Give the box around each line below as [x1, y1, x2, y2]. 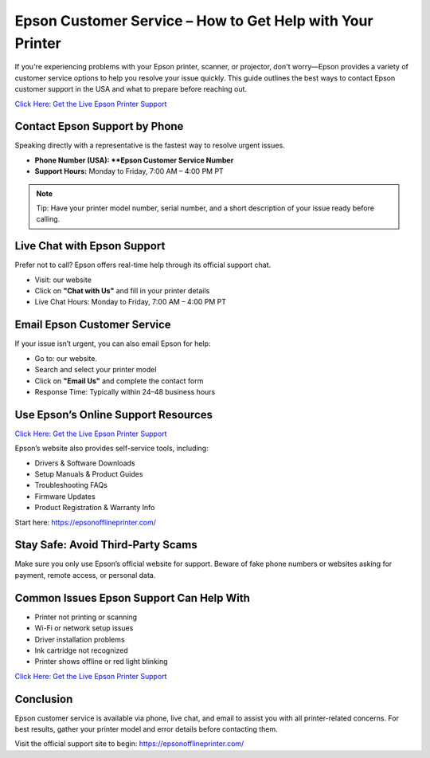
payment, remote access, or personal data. [14, 570, 156, 579]
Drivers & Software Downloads [34, 458, 135, 468]
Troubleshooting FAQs [34, 481, 107, 490]
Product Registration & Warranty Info [34, 503, 155, 513]
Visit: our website [34, 275, 92, 285]
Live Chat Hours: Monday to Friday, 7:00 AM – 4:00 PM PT [34, 297, 227, 307]
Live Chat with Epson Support [14, 239, 166, 253]
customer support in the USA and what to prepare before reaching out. [14, 84, 247, 94]
